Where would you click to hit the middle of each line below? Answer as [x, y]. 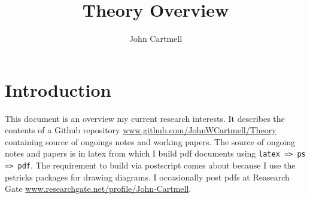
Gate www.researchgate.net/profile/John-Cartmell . [98, 189]
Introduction [58, 89]
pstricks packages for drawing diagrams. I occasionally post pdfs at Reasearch [147, 177]
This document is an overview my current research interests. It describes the [145, 118]
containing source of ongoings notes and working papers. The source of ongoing [150, 141]
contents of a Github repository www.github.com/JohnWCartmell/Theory [141, 130]
